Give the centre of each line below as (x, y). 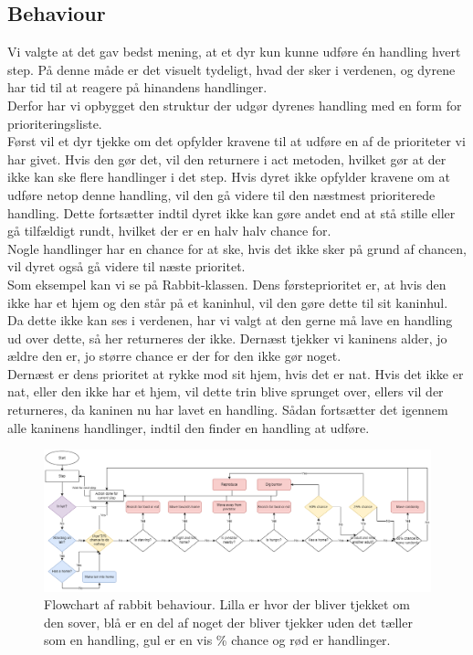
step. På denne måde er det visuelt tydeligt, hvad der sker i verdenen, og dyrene (231, 69)
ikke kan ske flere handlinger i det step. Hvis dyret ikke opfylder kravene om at (229, 177)
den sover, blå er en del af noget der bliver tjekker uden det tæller (228, 622)
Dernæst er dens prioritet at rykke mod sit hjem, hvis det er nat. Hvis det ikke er (236, 373)
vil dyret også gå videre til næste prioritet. (126, 266)
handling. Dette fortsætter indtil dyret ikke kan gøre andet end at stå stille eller (231, 212)
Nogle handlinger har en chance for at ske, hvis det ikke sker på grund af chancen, (237, 248)
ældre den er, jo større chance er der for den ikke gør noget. (174, 356)
